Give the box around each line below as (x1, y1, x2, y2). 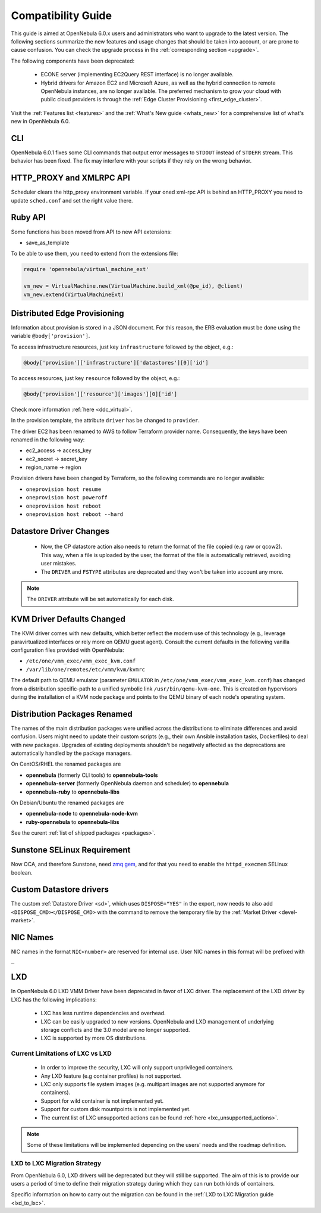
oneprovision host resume (26, 486, 102, 493)
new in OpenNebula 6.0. (11, 118, 71, 125)
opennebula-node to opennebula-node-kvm (26, 810, 138, 817)
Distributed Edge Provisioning (11, 308, 124, 318)
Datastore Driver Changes (11, 526, 110, 536)
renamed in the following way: (11, 436, 85, 443)
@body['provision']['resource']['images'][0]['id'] (23, 390, 178, 397)
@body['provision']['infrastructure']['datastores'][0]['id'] (23, 359, 209, 366)
